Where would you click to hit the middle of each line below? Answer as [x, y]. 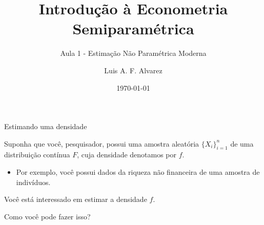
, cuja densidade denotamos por [127, 155]
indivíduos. [33, 182]
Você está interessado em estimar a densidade [76, 199]
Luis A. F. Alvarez [133, 70]
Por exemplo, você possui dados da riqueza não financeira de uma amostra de [138, 172]
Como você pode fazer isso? [47, 216]
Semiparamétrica [133, 28]
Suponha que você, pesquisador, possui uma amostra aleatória [102, 143]
